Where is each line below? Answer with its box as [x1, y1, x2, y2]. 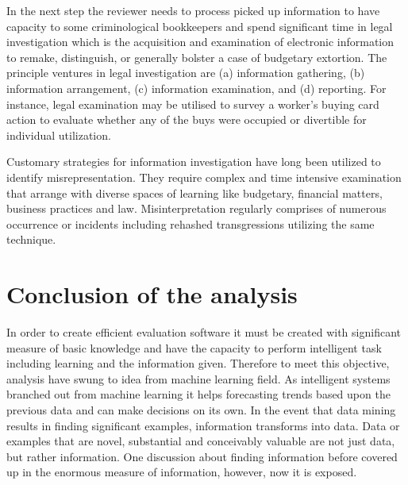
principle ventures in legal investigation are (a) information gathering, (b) [6, 64, 365, 81]
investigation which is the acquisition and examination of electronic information [6, 33, 395, 50]
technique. [6, 231, 56, 248]
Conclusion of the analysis [6, 278, 298, 310]
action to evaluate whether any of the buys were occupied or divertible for [6, 111, 367, 128]
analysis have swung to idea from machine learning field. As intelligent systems [6, 370, 391, 387]
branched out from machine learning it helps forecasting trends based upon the [6, 386, 391, 402]
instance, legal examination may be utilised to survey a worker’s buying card [6, 95, 379, 112]
